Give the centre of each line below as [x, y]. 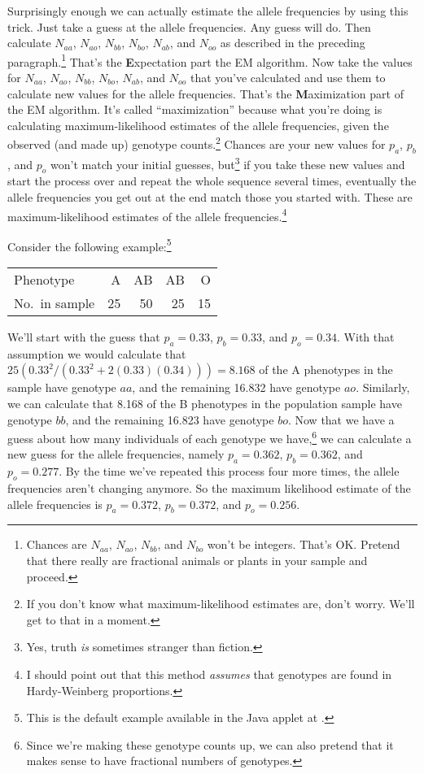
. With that [366, 337]
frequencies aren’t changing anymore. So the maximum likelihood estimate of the [209, 488]
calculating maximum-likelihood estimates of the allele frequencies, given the [198, 125]
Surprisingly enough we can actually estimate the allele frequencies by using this [208, 11]
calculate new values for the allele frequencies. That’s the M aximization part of [205, 93]
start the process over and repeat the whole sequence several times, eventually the [212, 181]
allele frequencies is [55, 504]
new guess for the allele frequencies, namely [116, 454]
